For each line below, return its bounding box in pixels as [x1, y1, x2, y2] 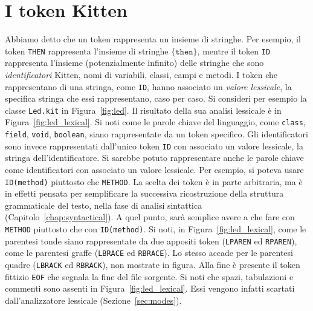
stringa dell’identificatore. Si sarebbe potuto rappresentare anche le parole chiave [5, 151, 304, 164]
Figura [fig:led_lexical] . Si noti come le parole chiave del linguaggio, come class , [5, 116, 306, 128]
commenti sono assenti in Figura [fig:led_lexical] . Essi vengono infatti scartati [5, 282, 295, 295]
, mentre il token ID [197, 44, 271, 57]
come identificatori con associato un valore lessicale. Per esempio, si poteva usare [5, 163, 304, 176]
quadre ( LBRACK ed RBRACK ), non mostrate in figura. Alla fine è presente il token [5, 258, 300, 271]
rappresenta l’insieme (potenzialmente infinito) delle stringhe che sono [5, 56, 264, 69]
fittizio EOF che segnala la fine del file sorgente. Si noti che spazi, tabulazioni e [5, 270, 294, 283]
